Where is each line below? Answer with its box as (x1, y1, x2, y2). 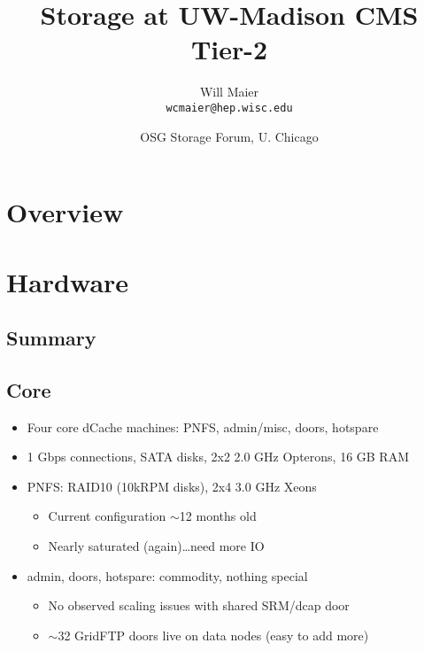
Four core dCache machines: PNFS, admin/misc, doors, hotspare (27, 417, 379, 436)
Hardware (6, 263, 129, 299)
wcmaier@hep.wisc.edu (166, 101, 293, 114)
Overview (6, 194, 124, 230)
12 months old (179, 507, 257, 525)
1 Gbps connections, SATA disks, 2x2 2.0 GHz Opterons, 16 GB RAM (27, 447, 410, 466)
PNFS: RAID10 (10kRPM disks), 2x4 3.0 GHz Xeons (27, 477, 317, 495)
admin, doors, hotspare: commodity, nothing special (27, 566, 308, 585)
